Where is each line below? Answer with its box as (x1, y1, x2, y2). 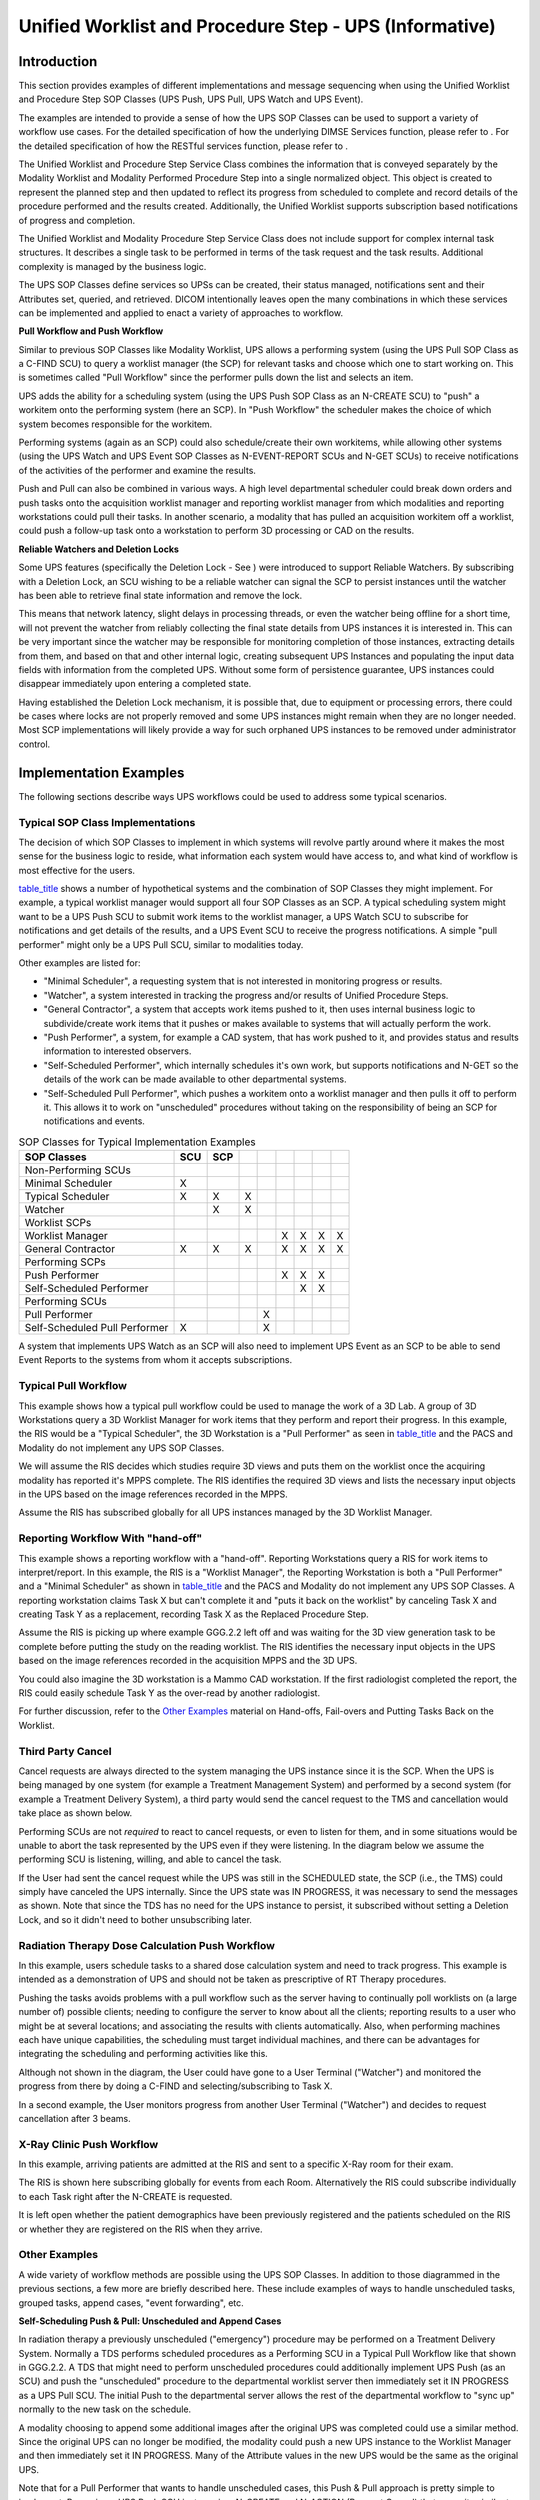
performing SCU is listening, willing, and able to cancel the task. (18, 1853, 282, 1865)
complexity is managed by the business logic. (18, 260, 207, 272)
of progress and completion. (18, 214, 136, 226)
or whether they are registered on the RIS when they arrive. (18, 2223, 264, 2235)
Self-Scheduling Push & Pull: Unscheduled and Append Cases (18, 2315, 282, 2327)
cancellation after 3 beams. (18, 2112, 132, 2124)
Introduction (18, 53, 98, 70)
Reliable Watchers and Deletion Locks (18, 543, 180, 555)
